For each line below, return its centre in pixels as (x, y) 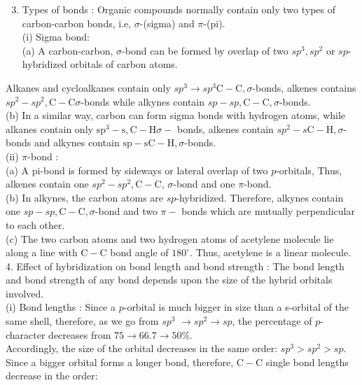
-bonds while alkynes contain (143, 101)
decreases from (80, 334)
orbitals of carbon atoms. (124, 64)
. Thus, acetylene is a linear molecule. (271, 252)
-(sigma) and (167, 23)
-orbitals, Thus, (309, 170)
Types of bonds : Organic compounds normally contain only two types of (179, 9)
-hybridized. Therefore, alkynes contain (260, 197)
